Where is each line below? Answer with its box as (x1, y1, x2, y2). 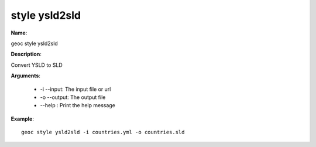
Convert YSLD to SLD (11, 61, 63, 69)
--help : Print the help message (40, 102, 115, 109)
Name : (11, 29, 28, 36)
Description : (11, 50, 42, 58)
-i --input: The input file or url (40, 86, 111, 93)
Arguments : (11, 72, 41, 79)
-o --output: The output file (40, 94, 106, 101)
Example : (11, 115, 35, 122)
